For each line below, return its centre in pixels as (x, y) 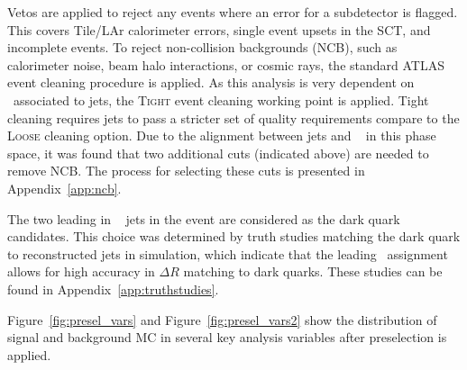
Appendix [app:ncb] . (64, 188)
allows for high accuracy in (81, 271)
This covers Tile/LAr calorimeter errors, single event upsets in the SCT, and (219, 29)
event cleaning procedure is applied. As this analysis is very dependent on (211, 82)
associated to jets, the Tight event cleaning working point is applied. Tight (221, 99)
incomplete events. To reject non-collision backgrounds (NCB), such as (202, 47)
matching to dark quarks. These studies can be (313, 271)
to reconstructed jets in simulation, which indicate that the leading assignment (228, 253)
